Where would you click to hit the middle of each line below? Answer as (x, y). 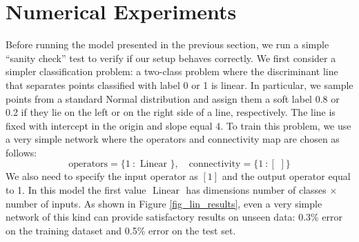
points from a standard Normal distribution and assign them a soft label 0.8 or (173, 98)
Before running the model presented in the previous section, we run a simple (167, 44)
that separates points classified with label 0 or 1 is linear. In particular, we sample (179, 84)
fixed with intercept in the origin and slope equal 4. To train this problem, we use (178, 125)
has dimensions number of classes (256, 190)
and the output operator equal (286, 176)
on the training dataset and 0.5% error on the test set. (121, 230)
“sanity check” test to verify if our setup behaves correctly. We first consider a (171, 58)
